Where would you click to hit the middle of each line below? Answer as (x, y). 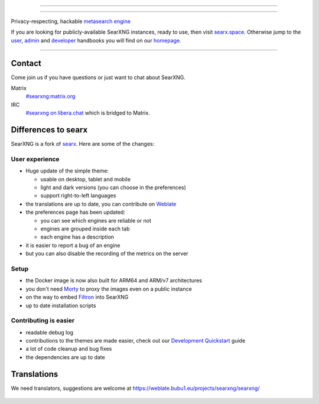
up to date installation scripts (61, 305)
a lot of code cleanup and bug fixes (69, 349)
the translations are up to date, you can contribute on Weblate (101, 204)
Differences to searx (49, 130)
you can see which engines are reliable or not (96, 220)
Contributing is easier (43, 321)
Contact (26, 63)
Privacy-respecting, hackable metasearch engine (71, 21)
